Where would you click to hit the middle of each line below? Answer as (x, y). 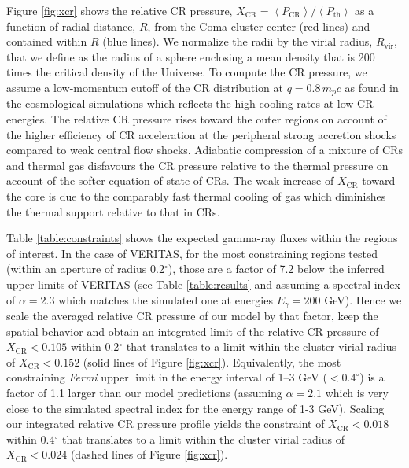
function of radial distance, (71, 26)
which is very (357, 392)
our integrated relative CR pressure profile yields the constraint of (166, 424)
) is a (372, 377)
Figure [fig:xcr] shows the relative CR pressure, (120, 10)
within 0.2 (95, 346)
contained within (47, 41)
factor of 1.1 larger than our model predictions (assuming (144, 392)
